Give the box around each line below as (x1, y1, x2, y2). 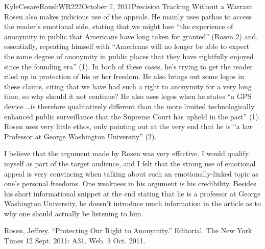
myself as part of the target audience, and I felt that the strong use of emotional (4, 158, 256, 168)
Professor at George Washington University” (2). (4, 131, 157, 141)
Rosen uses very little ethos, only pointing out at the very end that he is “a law (4, 121, 253, 132)
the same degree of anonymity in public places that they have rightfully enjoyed (4, 51, 254, 61)
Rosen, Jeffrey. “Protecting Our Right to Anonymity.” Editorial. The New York (4, 225, 252, 236)
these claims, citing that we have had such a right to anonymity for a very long (4, 81, 252, 91)
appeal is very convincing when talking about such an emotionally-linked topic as (4, 168, 259, 179)
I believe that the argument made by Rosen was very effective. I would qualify (4, 148, 249, 159)
